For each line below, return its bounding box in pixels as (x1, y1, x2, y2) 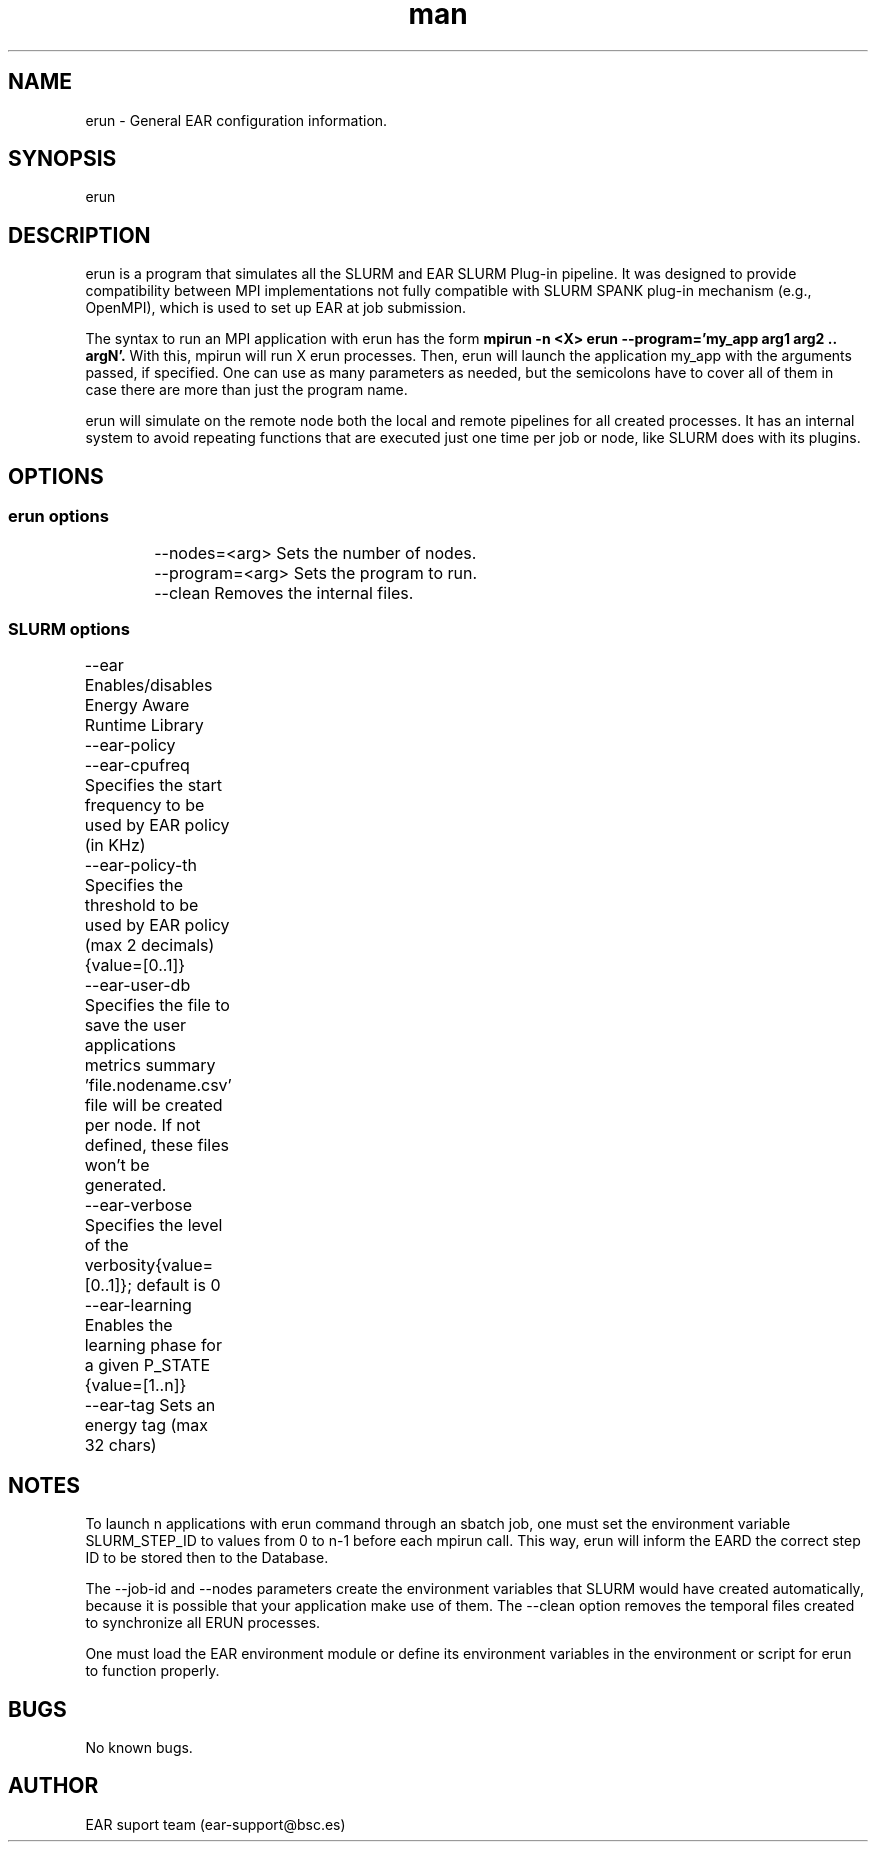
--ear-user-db (84, 975, 191, 996)
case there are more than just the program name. (85, 381, 408, 399)
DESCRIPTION (8, 222, 151, 248)
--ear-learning (84, 1295, 192, 1316)
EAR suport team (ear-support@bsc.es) (85, 1815, 346, 1833)
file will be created (84, 1095, 223, 1116)
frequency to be (84, 795, 205, 816)
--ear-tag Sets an (84, 1395, 216, 1416)
